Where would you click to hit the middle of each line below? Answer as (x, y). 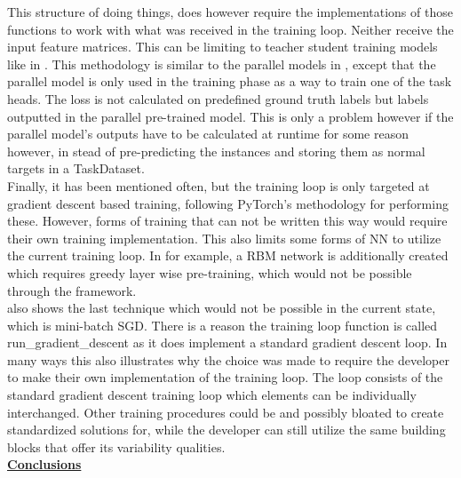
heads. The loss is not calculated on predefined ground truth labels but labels (218, 98)
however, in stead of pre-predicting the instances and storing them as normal (216, 151)
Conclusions (44, 464)
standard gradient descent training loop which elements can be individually (212, 395)
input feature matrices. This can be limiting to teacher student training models (223, 47)
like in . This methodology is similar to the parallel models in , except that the (222, 64)
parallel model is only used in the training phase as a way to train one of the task (230, 81)
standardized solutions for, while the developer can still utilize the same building (227, 430)
